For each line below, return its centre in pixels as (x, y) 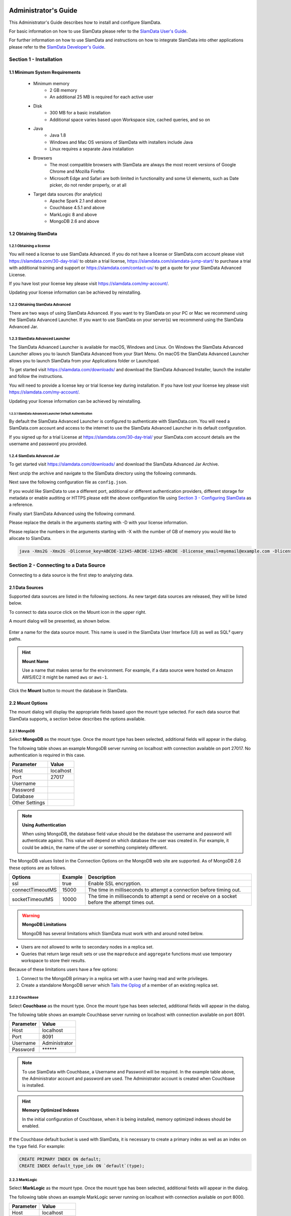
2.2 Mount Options (28, 703)
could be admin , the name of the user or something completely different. (95, 847)
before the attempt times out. (121, 902)
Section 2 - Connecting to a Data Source (57, 565)
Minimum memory (51, 83)
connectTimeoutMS (34, 890)
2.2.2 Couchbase (24, 997)
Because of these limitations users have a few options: (64, 969)
